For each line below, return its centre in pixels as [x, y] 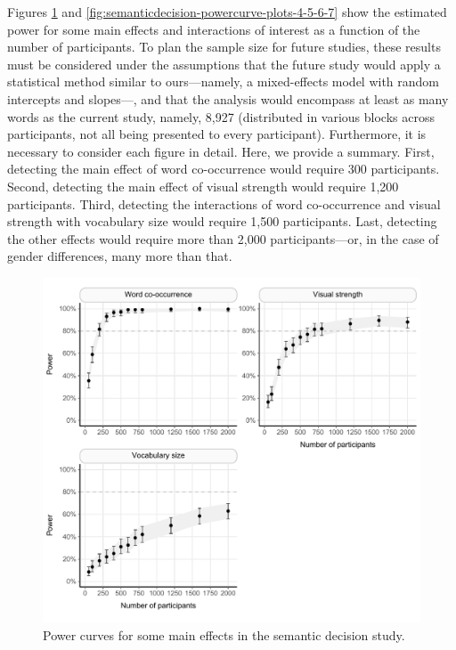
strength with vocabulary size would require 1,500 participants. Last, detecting [222, 221]
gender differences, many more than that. [120, 256]
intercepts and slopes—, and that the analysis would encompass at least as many [228, 98]
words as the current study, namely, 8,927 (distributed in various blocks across [221, 116]
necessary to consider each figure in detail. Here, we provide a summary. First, [221, 151]
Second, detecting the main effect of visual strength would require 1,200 [203, 186]
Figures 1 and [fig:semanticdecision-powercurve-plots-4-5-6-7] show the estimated [227, 12]
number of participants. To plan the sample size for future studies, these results [224, 47]
